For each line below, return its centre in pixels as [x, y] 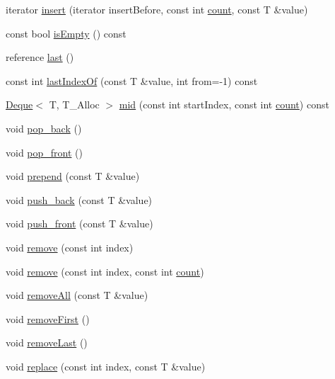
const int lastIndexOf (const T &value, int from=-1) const [132, 80]
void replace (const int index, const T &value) [106, 366]
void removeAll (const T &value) [77, 295]
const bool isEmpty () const [66, 33]
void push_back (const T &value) [79, 199]
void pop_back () [44, 128]
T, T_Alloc [74, 104]
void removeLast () [47, 343]
